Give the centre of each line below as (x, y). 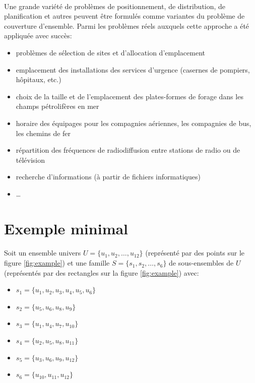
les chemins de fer (43, 133)
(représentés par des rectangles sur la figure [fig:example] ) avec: (102, 272)
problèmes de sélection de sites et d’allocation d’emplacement (110, 52)
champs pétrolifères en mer (57, 106)
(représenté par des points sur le (195, 253)
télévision (30, 159)
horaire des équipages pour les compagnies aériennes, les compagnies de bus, (134, 123)
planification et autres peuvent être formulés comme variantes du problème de (124, 16)
